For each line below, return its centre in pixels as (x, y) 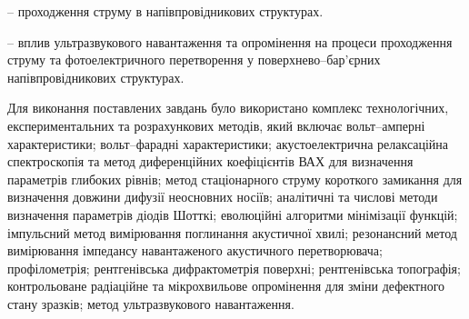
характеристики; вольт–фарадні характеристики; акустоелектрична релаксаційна (228, 143)
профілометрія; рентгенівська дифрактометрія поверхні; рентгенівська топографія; (234, 268)
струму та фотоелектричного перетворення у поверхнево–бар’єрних (194, 60)
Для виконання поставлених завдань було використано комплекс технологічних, (228, 108)
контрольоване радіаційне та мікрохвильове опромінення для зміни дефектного (226, 286)
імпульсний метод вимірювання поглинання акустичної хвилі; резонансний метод (232, 232)
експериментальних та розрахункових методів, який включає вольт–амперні (216, 125)
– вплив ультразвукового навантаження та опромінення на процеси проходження (230, 41)
